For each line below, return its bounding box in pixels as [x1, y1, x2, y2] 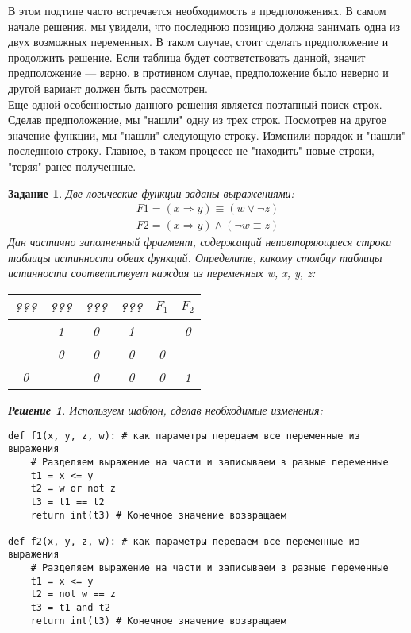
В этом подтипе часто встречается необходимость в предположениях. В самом [8, 2, 386, 18]
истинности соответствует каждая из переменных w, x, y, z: [8, 264, 316, 281]
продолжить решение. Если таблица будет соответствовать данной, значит [8, 48, 366, 65]
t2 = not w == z [30, 589, 117, 600]
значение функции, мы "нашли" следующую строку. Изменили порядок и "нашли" [8, 126, 405, 143]
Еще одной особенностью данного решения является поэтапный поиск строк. [8, 95, 382, 112]
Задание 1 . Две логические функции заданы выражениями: [8, 184, 294, 201]
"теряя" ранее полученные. [8, 157, 136, 174]
